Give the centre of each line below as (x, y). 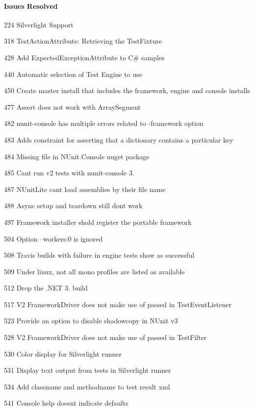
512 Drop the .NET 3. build (46, 288)
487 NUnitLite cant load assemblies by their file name (85, 189)
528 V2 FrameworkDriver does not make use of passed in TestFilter (105, 337)
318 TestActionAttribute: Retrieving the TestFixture (83, 41)
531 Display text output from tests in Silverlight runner (88, 370)
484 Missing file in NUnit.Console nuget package (77, 156)
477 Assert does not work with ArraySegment (72, 107)
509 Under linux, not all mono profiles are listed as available (94, 271)
